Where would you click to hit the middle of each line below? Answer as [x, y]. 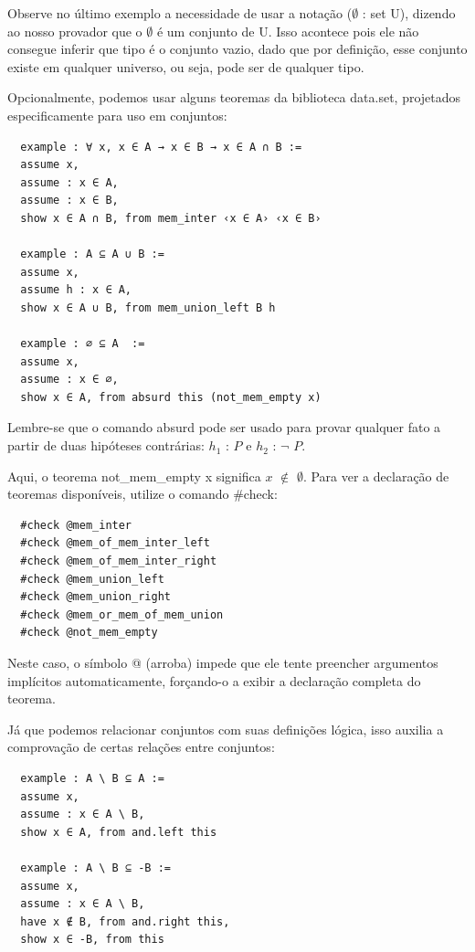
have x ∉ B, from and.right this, [125, 921]
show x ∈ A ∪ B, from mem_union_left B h [148, 307]
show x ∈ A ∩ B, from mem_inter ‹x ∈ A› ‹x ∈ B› [171, 218]
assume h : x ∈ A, [76, 290]
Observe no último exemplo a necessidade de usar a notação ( [180, 13]
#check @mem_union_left [92, 579]
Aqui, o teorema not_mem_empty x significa [134, 476]
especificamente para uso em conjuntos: [117, 115]
